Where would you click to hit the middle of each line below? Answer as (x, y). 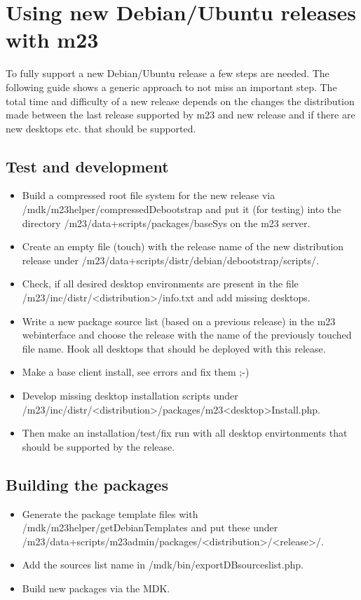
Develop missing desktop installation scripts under (130, 396)
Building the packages (87, 484)
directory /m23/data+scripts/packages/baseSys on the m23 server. (166, 223)
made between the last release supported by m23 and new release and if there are (180, 115)
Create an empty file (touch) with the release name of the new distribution (183, 246)
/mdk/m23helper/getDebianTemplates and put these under (150, 527)
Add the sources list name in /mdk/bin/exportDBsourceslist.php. (163, 565)
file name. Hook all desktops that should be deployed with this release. (174, 348)
